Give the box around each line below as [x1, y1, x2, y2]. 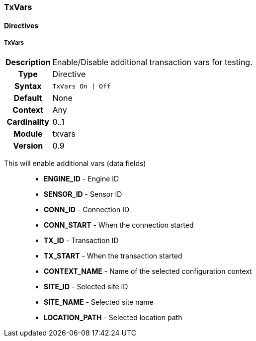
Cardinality [6, 117, 49, 127]
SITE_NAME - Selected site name [44, 298, 154, 307]
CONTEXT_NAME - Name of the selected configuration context [44, 267, 252, 276]
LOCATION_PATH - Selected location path [44, 313, 182, 322]
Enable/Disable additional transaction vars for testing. [52, 57, 253, 68]
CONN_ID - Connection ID [44, 205, 129, 214]
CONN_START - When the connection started [44, 221, 194, 230]
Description [5, 57, 51, 68]
